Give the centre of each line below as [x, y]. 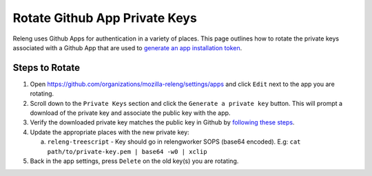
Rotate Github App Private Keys [105, 18]
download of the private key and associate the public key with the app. [130, 113]
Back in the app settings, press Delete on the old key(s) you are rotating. [134, 161]
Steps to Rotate [46, 68]
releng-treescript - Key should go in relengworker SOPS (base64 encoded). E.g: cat [174, 142]
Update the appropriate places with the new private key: [110, 132]
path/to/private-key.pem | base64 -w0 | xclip [127, 152]
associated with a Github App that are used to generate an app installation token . [127, 47]
